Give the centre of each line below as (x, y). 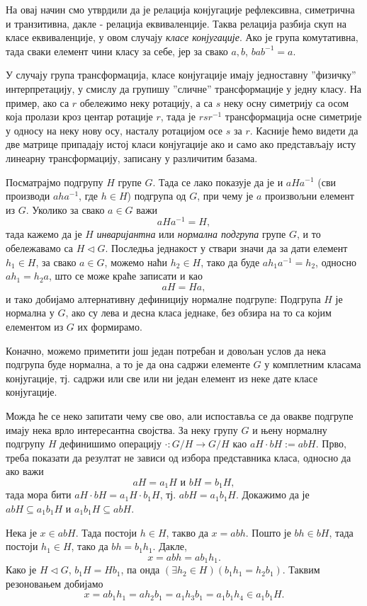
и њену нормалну (290, 429)
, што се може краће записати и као (126, 276)
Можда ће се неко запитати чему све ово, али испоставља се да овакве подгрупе (180, 415)
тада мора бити (39, 494)
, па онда (140, 570)
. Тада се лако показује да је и (218, 182)
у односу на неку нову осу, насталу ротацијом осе (114, 130)
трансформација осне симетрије (293, 116)
